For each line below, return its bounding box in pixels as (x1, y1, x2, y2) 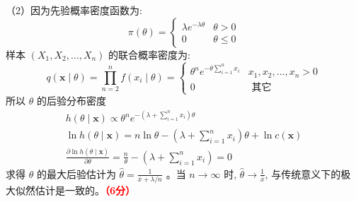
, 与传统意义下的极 (265, 166, 351, 181)
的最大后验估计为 (36, 166, 116, 181)
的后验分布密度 (36, 93, 106, 108)
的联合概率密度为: (108, 47, 190, 61)
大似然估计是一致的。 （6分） (6, 183, 136, 198)
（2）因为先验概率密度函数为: (6, 3, 142, 17)
